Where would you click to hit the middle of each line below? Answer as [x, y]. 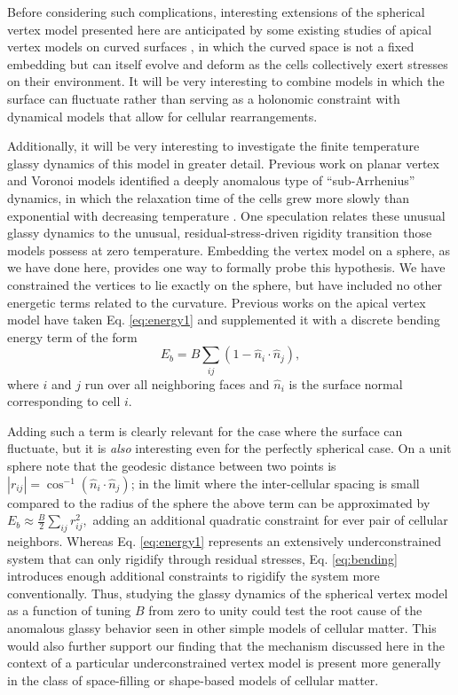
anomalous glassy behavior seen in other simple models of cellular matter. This [222, 627]
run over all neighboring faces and [177, 383]
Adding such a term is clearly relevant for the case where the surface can [205, 430]
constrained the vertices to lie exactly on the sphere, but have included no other [225, 284]
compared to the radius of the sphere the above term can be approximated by [219, 502]
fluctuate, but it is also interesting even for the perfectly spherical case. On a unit [229, 448]
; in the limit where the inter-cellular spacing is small [275, 483]
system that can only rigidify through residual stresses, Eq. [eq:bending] [202, 558]
